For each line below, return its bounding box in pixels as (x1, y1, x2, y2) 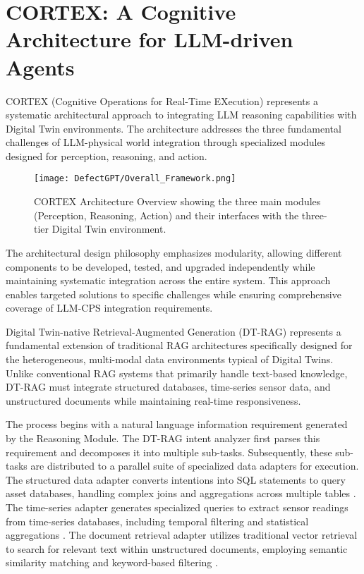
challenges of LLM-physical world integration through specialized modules (6, 135, 326, 149)
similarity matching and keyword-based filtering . (6, 555, 218, 570)
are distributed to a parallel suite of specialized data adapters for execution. (30, 458, 359, 473)
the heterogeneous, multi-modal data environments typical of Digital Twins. (6, 352, 334, 367)
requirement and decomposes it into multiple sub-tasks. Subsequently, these (6, 444, 332, 459)
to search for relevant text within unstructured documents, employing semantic (6, 541, 348, 556)
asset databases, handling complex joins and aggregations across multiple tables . (6, 486, 356, 501)
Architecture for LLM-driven (6, 25, 293, 54)
